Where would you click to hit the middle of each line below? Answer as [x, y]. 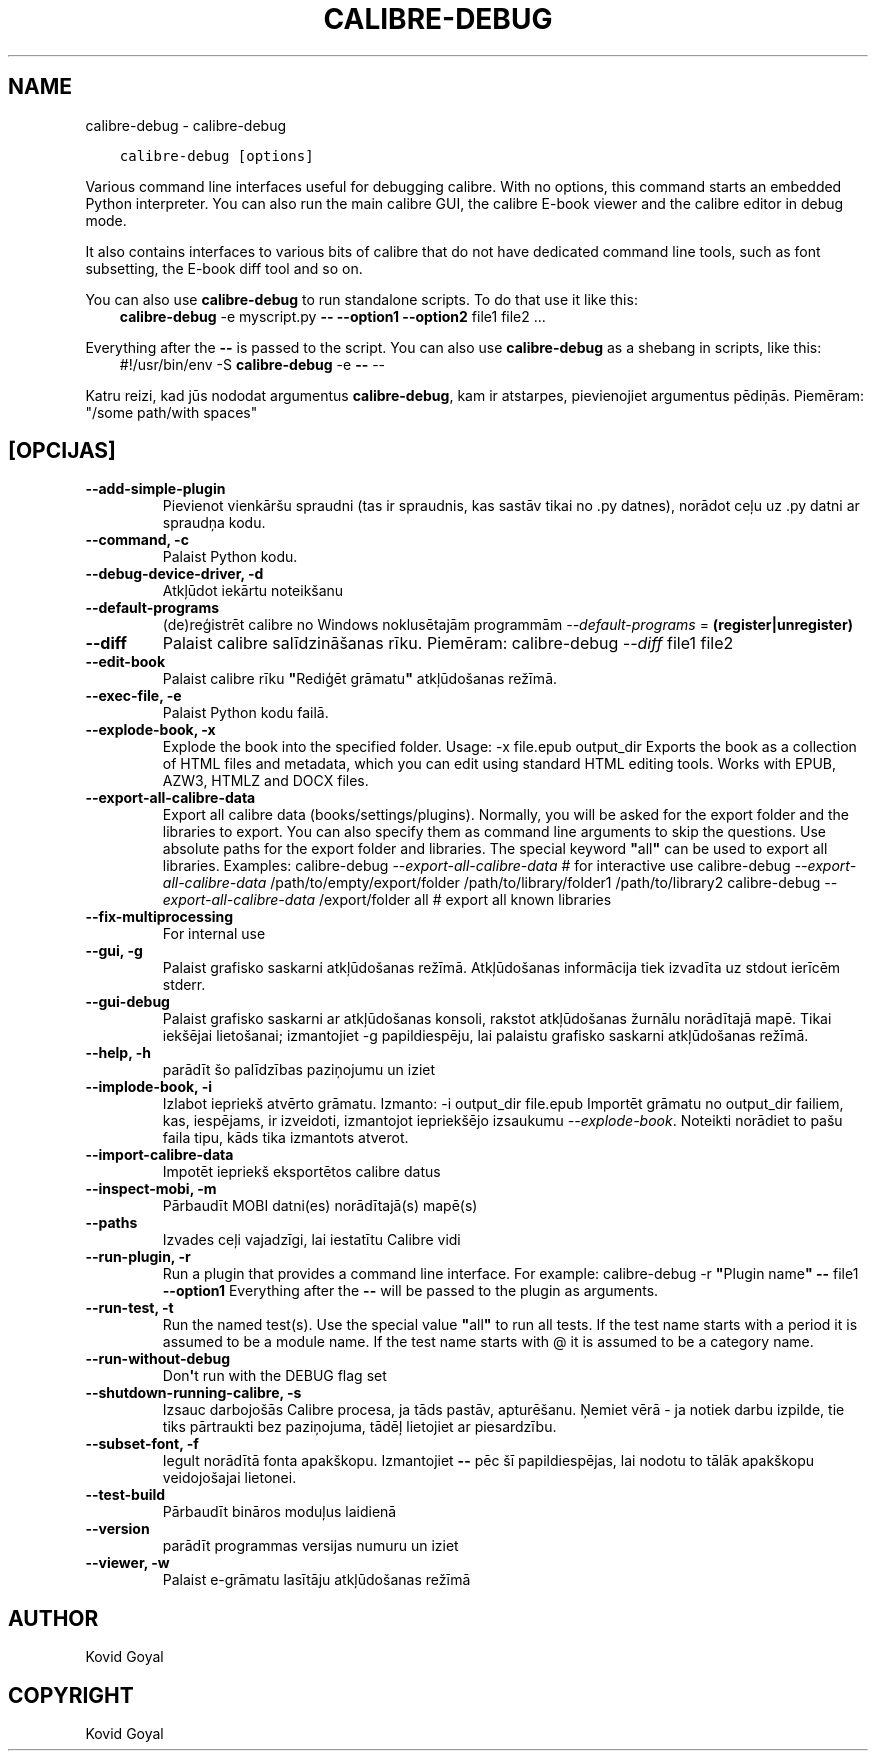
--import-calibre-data [159, 1155]
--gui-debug [127, 1002]
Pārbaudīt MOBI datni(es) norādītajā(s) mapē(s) [320, 1206]
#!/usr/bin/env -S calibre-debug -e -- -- [252, 364]
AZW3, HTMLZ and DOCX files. [265, 781]
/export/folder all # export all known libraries [465, 900]
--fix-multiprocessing [159, 917]
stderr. [184, 985]
